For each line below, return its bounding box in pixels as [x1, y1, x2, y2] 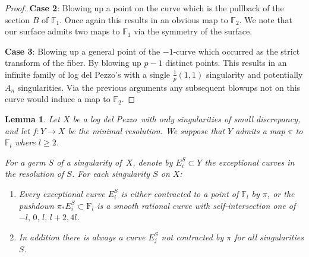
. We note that [239, 13, 293, 26]
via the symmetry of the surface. [134, 25, 253, 37]
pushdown [18, 199, 54, 211]
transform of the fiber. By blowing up [5, 56, 141, 69]
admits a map [235, 124, 285, 137]
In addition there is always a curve [18, 230, 146, 243]
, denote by [133, 156, 173, 168]
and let [5, 124, 30, 137]
